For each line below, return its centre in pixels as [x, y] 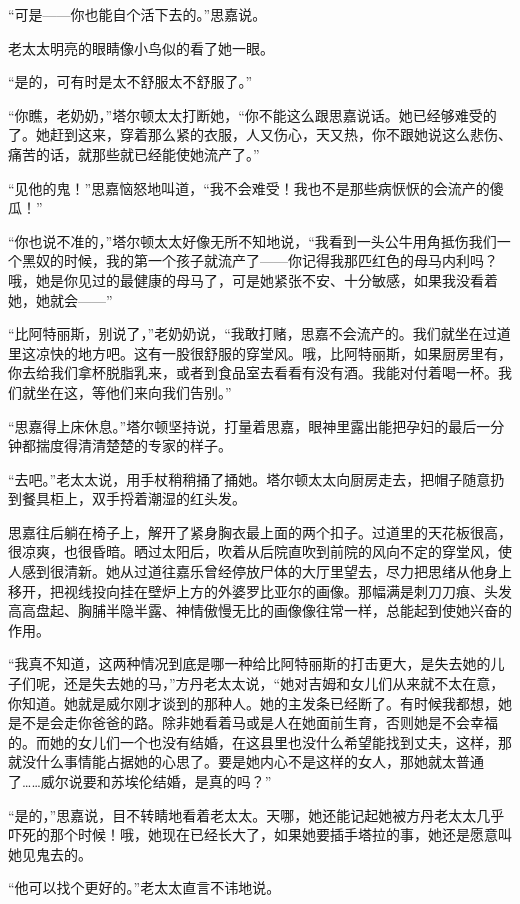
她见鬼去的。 [50, 853]
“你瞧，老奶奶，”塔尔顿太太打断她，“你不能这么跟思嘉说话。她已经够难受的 [252, 114]
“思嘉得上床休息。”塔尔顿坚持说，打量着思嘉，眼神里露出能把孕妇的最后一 [249, 425]
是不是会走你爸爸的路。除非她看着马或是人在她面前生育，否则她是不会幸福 [253, 722]
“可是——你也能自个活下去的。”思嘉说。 [137, 14]
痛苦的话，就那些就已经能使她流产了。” [134, 153]
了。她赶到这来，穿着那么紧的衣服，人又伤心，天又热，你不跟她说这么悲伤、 [260, 134]
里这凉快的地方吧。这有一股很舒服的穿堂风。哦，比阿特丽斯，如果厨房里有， [260, 352]
